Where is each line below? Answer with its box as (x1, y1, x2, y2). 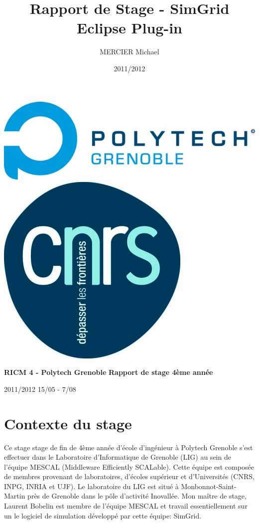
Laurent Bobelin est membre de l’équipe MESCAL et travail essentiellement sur (4, 501, 248, 511)
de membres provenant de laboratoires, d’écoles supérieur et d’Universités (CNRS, (4, 471, 255, 482)
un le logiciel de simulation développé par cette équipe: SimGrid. (4, 510, 202, 521)
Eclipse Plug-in (77, 17, 182, 38)
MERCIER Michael (100, 46, 159, 57)
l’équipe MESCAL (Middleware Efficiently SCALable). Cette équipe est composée (4, 461, 254, 472)
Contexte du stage (4, 413, 132, 433)
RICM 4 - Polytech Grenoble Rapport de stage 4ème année (4, 367, 213, 377)
